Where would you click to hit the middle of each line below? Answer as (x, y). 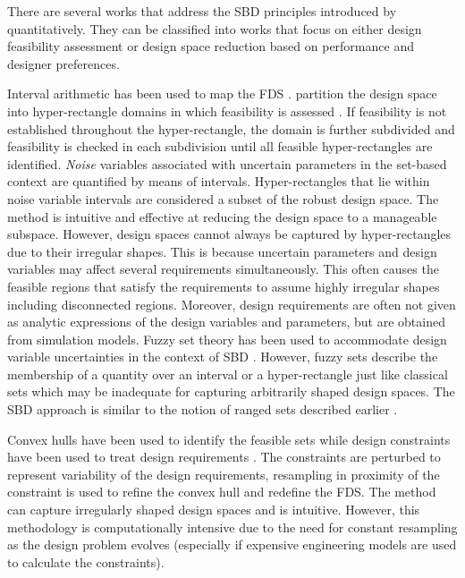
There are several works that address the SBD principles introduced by (202, 11)
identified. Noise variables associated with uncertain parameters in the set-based (227, 163)
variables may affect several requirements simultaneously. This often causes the (223, 269)
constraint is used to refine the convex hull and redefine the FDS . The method (222, 492)
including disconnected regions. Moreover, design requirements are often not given (232, 304)
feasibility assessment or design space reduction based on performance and (211, 46)
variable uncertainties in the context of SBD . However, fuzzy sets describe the (223, 357)
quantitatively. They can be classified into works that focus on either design (215, 28)
